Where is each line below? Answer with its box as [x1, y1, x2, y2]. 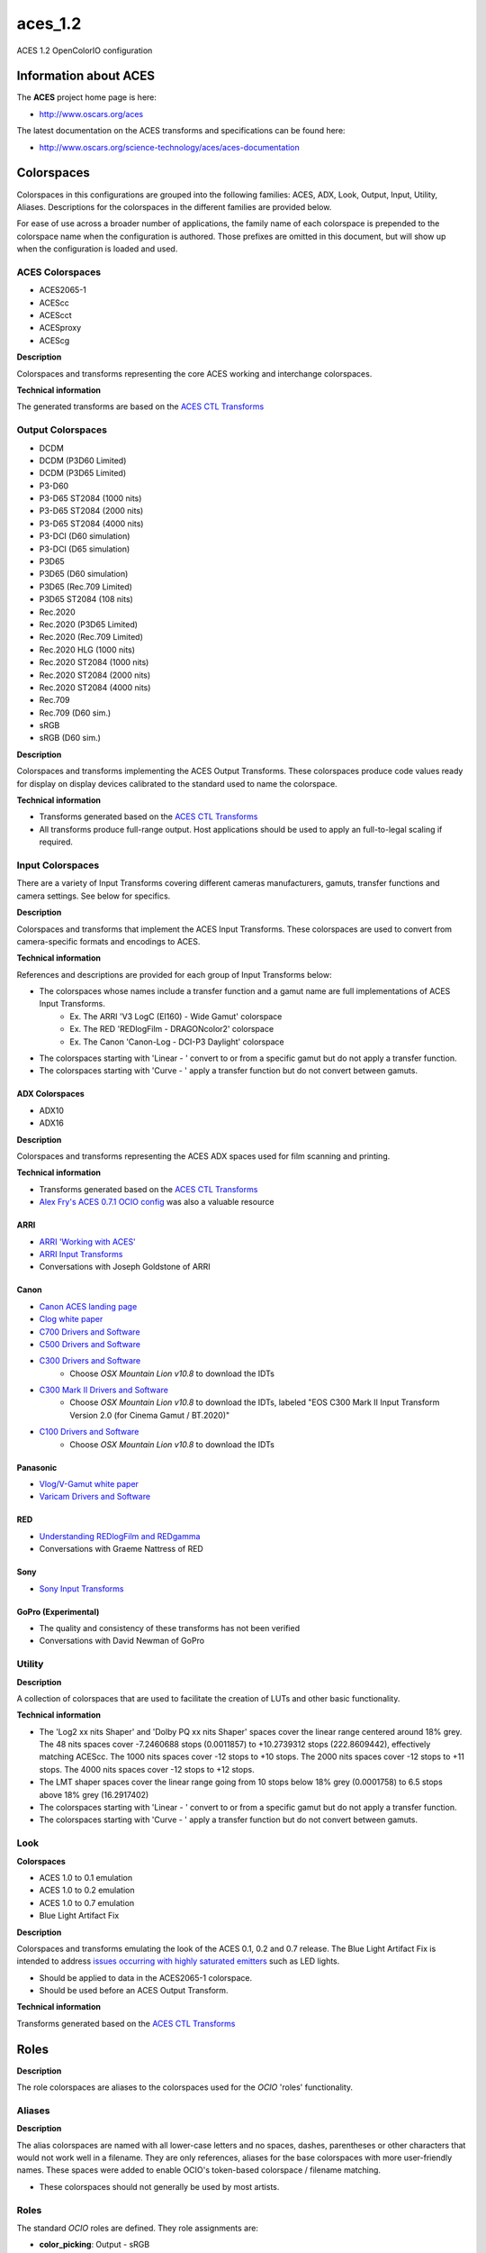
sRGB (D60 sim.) [39, 733, 101, 743]
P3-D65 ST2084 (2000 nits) [39, 506, 144, 516]
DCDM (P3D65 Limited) [39, 468, 126, 479]
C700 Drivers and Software [39, 1326, 140, 1337]
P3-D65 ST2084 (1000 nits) [39, 493, 142, 504]
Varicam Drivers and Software [39, 1491, 151, 1502]
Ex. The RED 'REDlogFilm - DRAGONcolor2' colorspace [69, 1024, 274, 1035]
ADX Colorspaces [16, 1089, 85, 1099]
